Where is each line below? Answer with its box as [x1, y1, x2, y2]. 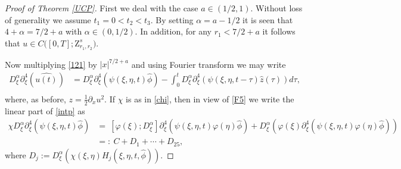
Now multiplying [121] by [5, 58, 97, 70]
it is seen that [243, 13, 293, 26]
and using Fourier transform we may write [131, 58, 286, 70]
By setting [156, 13, 194, 26]
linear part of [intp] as [5, 104, 85, 117]
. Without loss [250, 2, 303, 14]
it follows [262, 25, 296, 37]
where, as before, [5, 92, 66, 105]
